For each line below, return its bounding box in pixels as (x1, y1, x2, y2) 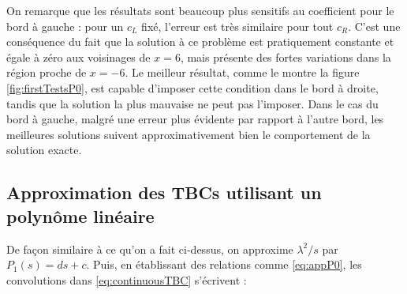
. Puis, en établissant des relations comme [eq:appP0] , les (86, 256, 362, 273)
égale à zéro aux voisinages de (6, 48, 151, 65)
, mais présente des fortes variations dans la (180, 48, 391, 65)
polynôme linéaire (6, 203, 155, 228)
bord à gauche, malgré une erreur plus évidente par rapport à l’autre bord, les (6, 111, 384, 127)
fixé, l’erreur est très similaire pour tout (141, 17, 334, 34)
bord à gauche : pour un (6, 17, 124, 34)
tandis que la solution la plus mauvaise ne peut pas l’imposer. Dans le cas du (6, 95, 379, 111)
